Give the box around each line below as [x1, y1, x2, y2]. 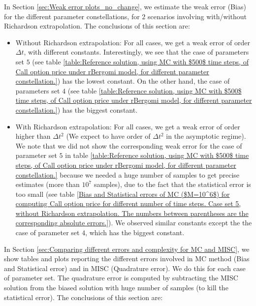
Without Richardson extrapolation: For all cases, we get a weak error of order [15, 37, 250, 47]
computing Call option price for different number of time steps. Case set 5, [15, 198, 241, 209]
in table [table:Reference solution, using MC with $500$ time [65, 150, 249, 160]
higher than [15, 131, 51, 141]
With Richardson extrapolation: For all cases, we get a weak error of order [15, 121, 240, 131]
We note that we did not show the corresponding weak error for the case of [15, 140, 242, 151]
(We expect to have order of [66, 131, 151, 141]
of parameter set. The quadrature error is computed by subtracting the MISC [4, 273, 238, 283]
